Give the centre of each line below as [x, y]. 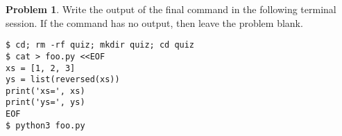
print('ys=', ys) [45, 103]
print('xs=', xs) [45, 91]
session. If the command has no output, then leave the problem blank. [154, 22]
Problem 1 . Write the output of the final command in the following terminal [171, 9]
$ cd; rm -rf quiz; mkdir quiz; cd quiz [100, 45]
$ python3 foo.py [45, 125]
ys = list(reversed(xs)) [63, 80]
